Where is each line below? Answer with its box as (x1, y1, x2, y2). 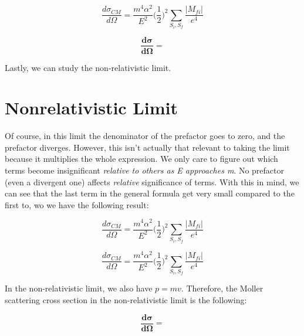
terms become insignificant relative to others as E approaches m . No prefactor (5, 164, 284, 177)
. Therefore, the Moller (181, 282, 264, 294)
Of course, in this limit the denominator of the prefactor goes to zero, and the (5, 130, 285, 142)
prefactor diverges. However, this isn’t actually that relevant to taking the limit (5, 141, 290, 153)
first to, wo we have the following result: (5, 198, 149, 211)
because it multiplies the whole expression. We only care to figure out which (5, 152, 278, 165)
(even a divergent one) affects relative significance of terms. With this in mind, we (5, 175, 299, 188)
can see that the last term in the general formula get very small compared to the (5, 187, 295, 199)
